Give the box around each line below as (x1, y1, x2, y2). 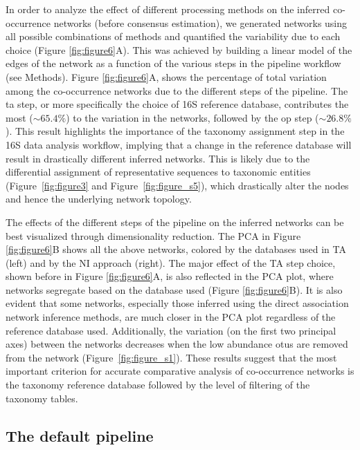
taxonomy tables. (6, 391, 78, 405)
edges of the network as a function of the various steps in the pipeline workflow (6, 56, 341, 71)
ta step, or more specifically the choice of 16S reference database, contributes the (6, 97, 349, 111)
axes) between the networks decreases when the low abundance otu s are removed (6, 337, 348, 351)
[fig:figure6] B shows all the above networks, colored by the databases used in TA (6, 242, 346, 256)
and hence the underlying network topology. (6, 191, 192, 206)
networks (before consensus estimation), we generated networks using (53, 15, 348, 30)
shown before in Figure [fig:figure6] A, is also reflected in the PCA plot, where (6, 269, 334, 283)
